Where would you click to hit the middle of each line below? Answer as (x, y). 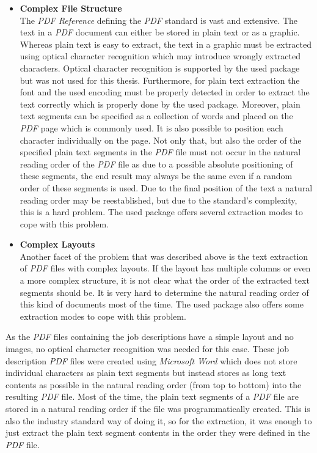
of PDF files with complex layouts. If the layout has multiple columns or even (165, 268)
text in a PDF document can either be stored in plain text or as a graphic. (160, 32)
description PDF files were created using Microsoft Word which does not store (151, 360)
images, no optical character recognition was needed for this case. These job (148, 349)
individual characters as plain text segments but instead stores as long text (146, 373)
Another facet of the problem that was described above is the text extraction (164, 256)
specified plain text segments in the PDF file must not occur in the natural (160, 152)
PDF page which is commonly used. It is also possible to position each (151, 127)
